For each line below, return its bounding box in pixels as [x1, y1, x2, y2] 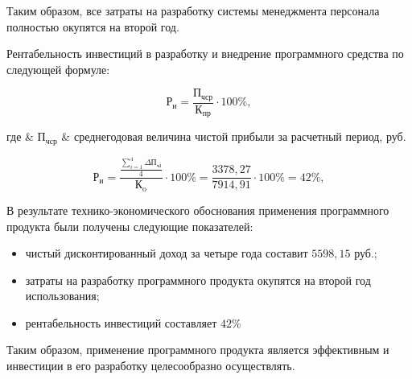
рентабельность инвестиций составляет [25, 314, 217, 331]
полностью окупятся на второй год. [6, 18, 179, 35]
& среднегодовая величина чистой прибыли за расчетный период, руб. [61, 128, 406, 145]
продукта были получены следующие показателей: [6, 217, 253, 234]
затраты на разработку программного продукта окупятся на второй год [25, 271, 371, 288]
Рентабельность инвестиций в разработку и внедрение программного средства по [6, 45, 404, 62]
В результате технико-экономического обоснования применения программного [6, 201, 389, 218]
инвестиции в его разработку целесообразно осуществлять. [6, 357, 295, 374]
